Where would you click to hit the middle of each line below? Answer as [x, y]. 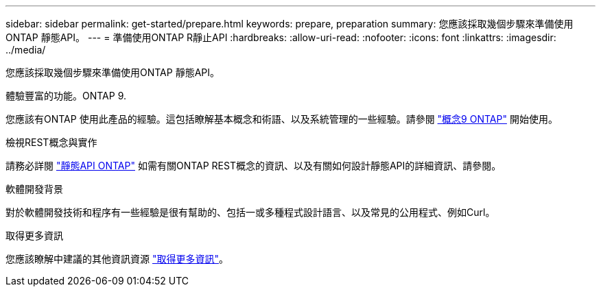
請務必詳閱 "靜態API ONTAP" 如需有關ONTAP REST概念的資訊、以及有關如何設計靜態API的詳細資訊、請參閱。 [254, 166]
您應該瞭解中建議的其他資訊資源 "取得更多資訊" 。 [117, 259]
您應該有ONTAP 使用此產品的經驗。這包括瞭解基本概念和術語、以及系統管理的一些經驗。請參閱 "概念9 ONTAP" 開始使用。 [282, 119]
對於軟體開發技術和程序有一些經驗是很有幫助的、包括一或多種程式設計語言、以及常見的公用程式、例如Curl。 [250, 212]
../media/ [26, 50]
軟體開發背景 [34, 189]
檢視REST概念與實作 [51, 142]
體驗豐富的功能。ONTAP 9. [66, 96]
